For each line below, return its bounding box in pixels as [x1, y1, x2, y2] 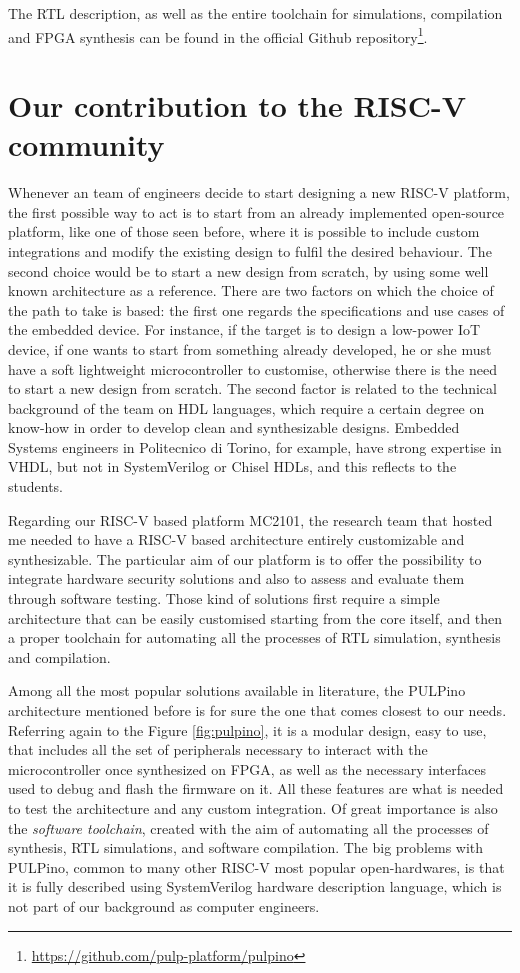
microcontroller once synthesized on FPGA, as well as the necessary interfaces [8, 758, 486, 779]
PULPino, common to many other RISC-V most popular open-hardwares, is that [8, 856, 505, 877]
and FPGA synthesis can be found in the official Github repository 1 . [8, 23, 428, 47]
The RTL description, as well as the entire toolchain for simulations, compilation [8, 3, 503, 23]
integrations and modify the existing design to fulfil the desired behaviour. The [8, 240, 492, 261]
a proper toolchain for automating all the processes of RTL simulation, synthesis [8, 627, 501, 648]
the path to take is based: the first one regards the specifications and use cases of [8, 299, 505, 320]
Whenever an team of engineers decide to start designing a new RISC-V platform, [8, 182, 510, 203]
